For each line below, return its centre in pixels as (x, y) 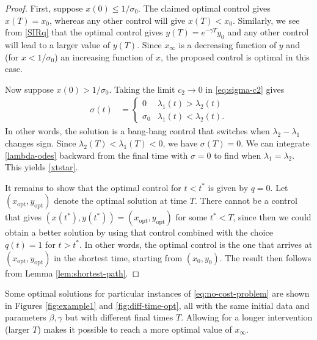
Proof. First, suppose (44, 8)
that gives (23, 217)
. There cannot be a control (246, 201)
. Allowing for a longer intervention (247, 317)
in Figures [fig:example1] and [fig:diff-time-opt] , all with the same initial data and (157, 305)
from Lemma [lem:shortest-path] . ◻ (72, 273)
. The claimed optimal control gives (204, 8)
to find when (238, 155)
